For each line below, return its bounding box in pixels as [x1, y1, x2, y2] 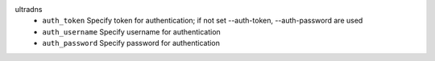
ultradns [14, 5, 43, 14]
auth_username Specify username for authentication [42, 26, 221, 36]
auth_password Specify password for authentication [42, 39, 221, 48]
